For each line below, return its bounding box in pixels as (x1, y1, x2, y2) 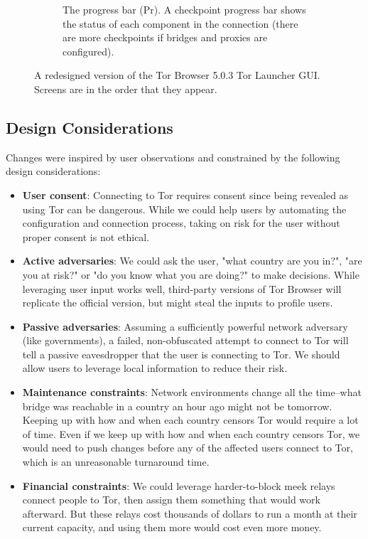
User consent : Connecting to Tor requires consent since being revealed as (22, 187, 349, 202)
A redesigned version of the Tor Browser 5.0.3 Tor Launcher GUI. (34, 68, 320, 82)
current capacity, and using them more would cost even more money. (22, 520, 322, 535)
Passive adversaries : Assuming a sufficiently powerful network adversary (22, 319, 348, 333)
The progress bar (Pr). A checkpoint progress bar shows (63, 2, 306, 16)
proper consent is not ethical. (22, 229, 150, 244)
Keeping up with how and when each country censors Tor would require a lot (22, 412, 359, 427)
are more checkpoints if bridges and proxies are (63, 30, 268, 45)
